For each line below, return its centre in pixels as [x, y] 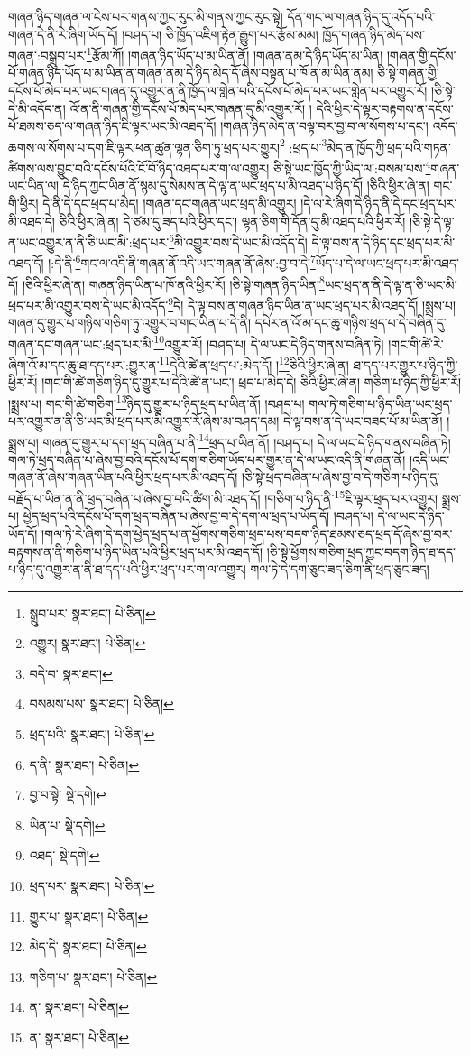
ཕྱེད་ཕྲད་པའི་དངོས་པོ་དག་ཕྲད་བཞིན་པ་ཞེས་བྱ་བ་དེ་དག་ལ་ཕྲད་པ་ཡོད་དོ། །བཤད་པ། [198, 516]
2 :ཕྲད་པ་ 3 [304, 145]
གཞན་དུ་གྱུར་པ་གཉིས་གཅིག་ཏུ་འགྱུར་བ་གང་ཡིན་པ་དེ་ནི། [130, 323]
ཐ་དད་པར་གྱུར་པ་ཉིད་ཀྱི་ [405, 364]
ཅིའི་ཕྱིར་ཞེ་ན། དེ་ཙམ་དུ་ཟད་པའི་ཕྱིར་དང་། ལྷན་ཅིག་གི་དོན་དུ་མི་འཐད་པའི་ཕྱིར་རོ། [232, 221]
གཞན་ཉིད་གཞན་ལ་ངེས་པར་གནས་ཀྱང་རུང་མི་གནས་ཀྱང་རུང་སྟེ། [146, 16]
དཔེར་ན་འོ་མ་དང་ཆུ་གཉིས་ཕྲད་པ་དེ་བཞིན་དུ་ [350, 323]
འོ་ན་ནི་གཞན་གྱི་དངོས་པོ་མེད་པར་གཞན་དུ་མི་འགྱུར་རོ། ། [191, 108]
